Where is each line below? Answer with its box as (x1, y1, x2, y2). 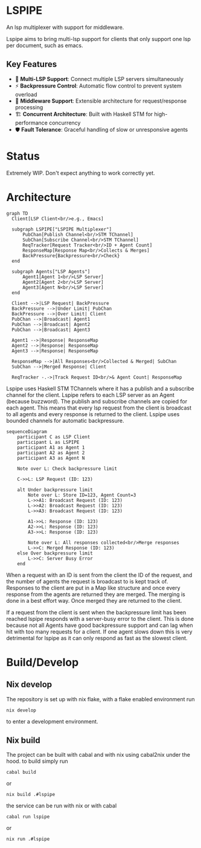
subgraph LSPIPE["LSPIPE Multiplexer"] (11, 226, 112, 233)
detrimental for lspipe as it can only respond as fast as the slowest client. (6, 634, 188, 641)
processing (14, 103, 43, 111)
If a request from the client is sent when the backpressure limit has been (6, 608, 187, 616)
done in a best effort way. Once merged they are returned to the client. (6, 597, 182, 604)
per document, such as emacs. (6, 42, 83, 49)
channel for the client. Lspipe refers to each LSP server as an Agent (6, 391, 175, 399)
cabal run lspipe (6, 814, 50, 820)
